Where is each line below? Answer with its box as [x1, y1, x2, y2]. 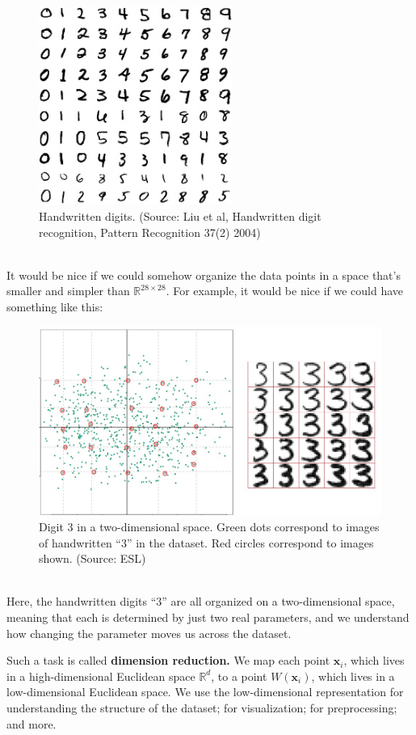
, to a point [211, 667, 267, 684]
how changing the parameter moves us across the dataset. [6, 624, 292, 641]
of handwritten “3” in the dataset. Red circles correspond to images [39, 534, 374, 551]
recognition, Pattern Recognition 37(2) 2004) [39, 223, 261, 240]
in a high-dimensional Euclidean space [6, 667, 195, 684]
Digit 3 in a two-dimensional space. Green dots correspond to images [39, 517, 380, 534]
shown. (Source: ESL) [39, 550, 146, 567]
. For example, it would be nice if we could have [166, 282, 404, 299]
